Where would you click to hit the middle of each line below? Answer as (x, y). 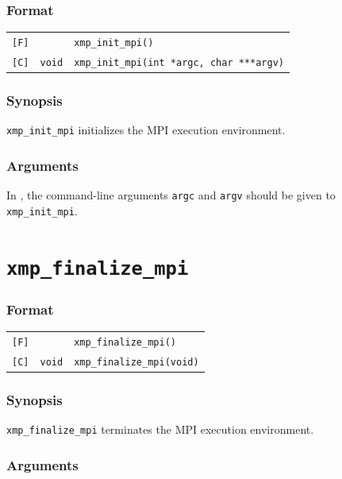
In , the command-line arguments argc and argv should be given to (171, 195)
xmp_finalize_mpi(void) (136, 362)
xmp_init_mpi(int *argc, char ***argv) (179, 62)
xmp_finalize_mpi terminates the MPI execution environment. (160, 429)
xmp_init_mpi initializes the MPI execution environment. (146, 130)
